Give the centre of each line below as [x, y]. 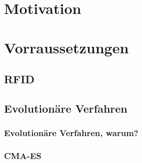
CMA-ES [23, 156]
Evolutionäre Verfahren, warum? [71, 133]
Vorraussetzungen [66, 47]
